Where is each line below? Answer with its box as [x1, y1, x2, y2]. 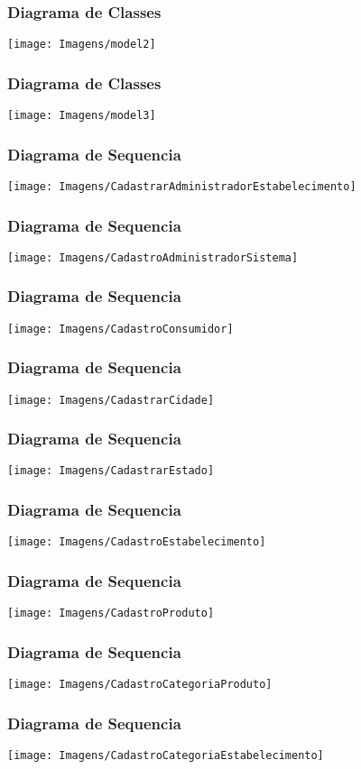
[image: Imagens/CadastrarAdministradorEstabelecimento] [7, 179, 356, 193]
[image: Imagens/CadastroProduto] [7, 607, 215, 620]
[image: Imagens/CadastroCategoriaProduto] [7, 678, 273, 691]
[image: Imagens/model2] [7, 38, 156, 51]
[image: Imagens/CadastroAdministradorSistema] [7, 251, 299, 264]
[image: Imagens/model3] [7, 109, 156, 123]
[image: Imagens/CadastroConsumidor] [7, 322, 234, 335]
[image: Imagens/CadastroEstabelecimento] [7, 536, 266, 549]
